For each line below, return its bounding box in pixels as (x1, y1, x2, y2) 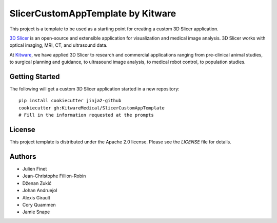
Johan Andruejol (22, 188, 57, 194)
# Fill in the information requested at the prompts (18, 112, 154, 118)
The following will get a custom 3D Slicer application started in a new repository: (9, 86, 180, 92)
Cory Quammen (22, 201, 56, 208)
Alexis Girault (22, 194, 51, 200)
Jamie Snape (22, 209, 50, 215)
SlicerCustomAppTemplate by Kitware (9, 8, 176, 19)
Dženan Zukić (22, 180, 52, 186)
